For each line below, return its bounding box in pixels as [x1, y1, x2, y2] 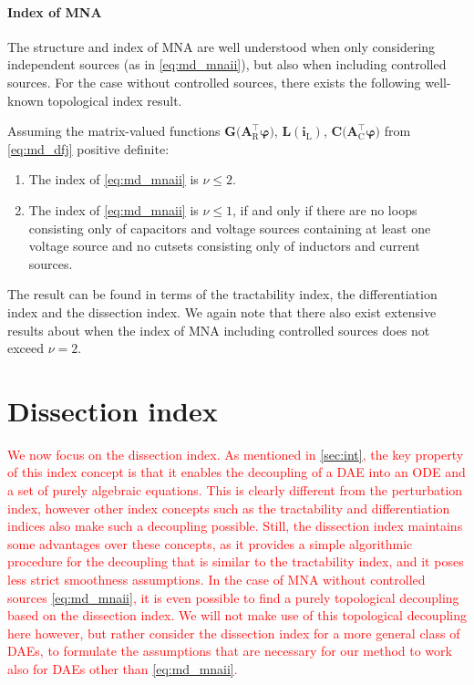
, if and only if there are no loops [232, 200, 417, 219]
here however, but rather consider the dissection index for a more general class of [7, 623, 460, 642]
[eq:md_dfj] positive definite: [7, 139, 170, 158]
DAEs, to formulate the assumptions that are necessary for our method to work [7, 641, 452, 660]
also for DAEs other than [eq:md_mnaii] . [7, 659, 238, 678]
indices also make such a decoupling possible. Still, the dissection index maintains [7, 516, 463, 535]
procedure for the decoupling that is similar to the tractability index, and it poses [7, 552, 464, 571]
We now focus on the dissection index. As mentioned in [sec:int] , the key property [7, 444, 464, 463]
